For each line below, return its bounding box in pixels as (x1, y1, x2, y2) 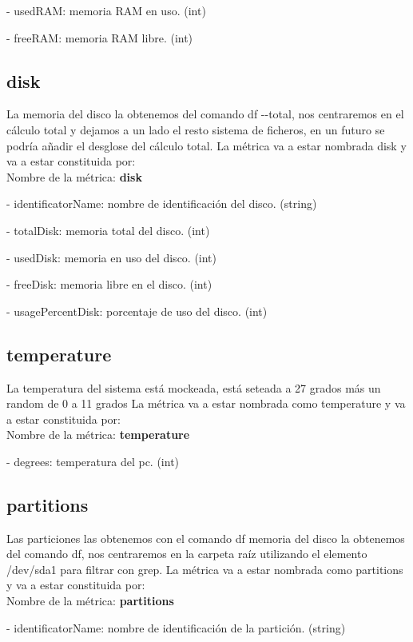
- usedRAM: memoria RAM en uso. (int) (6, 2, 206, 18)
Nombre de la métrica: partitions (6, 592, 174, 609)
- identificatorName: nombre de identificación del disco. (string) (6, 195, 317, 212)
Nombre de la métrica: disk (6, 168, 142, 185)
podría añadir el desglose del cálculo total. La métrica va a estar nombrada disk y (6, 137, 407, 154)
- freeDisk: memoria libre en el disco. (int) (6, 276, 212, 293)
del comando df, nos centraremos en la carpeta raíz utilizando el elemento (6, 545, 367, 562)
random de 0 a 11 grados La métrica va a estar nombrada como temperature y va (6, 395, 406, 412)
